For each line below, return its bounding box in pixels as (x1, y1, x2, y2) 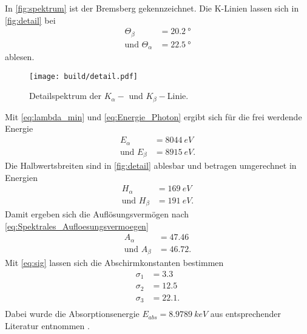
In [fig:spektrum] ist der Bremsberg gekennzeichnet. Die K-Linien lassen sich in (5, 2, 299, 14)
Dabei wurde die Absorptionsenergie (5, 307, 140, 320)
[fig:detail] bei (5, 13, 56, 26)
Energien (5, 171, 38, 183)
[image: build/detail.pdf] (29, 72, 138, 81)
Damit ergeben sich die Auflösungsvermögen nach (5, 208, 189, 220)
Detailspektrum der (29, 89, 101, 102)
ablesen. (5, 50, 35, 63)
